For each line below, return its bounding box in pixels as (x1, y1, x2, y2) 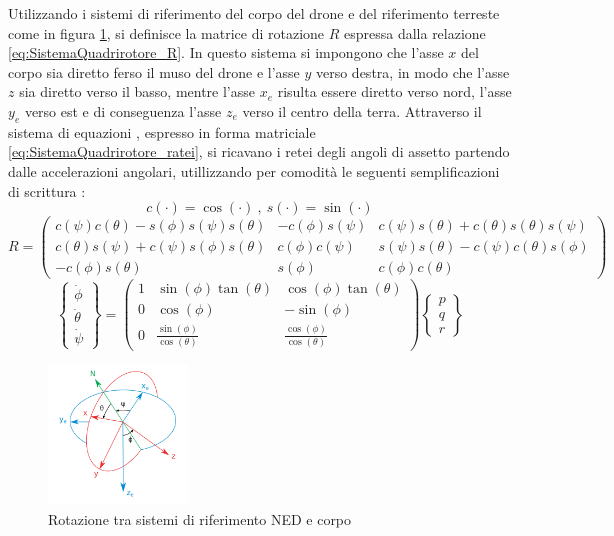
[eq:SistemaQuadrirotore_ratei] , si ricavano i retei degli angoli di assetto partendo (8, 141, 510, 162)
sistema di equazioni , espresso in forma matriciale (8, 121, 316, 142)
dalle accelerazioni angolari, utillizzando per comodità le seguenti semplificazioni (8, 160, 500, 181)
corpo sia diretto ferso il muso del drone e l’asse (8, 61, 300, 82)
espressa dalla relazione (343, 22, 486, 43)
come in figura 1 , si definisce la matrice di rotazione (8, 22, 325, 43)
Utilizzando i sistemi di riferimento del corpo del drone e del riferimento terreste (8, 3, 500, 23)
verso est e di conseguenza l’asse (24, 100, 222, 121)
